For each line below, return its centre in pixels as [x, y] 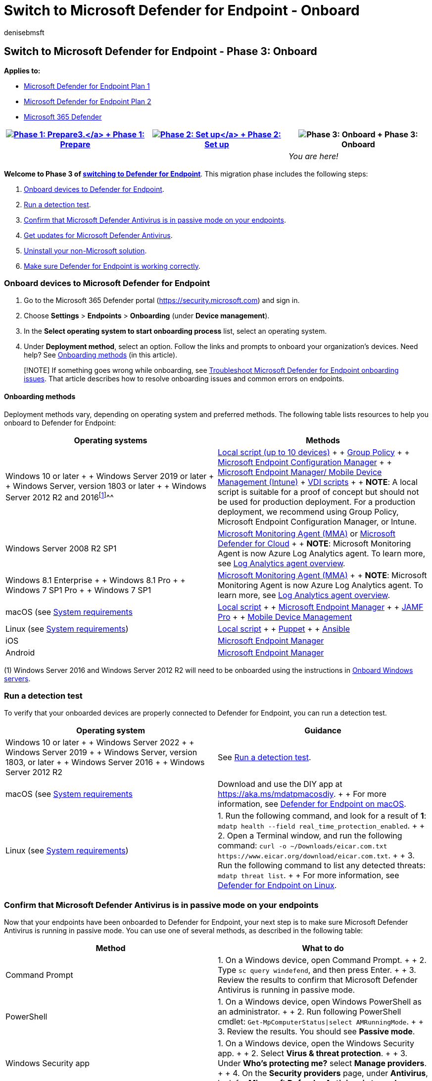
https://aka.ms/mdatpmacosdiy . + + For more [302, 794]
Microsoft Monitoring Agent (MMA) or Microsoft [307, 533]
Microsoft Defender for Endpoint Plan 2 [88, 101]
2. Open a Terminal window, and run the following [310, 836]
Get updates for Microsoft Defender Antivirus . [98, 235]
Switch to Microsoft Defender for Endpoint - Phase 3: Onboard [161, 52]
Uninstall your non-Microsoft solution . [85, 250]
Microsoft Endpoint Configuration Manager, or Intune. [317, 521]
